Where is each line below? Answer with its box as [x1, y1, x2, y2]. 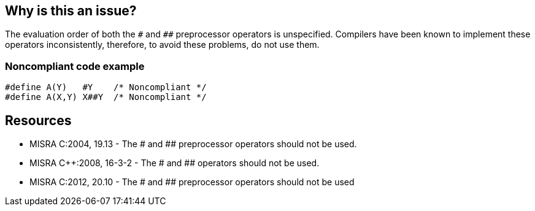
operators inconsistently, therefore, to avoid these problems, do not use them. [5, 39, 320, 50]
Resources [5, 112, 72, 128]
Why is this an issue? [5, 3, 137, 18]
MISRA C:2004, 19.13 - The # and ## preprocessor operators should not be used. [29, 139, 357, 150]
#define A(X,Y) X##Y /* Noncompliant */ [5, 92, 207, 102]
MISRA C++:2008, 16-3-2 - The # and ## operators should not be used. [29, 158, 320, 169]
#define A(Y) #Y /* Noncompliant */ [5, 82, 207, 93]
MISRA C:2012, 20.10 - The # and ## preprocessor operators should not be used [29, 177, 355, 188]
